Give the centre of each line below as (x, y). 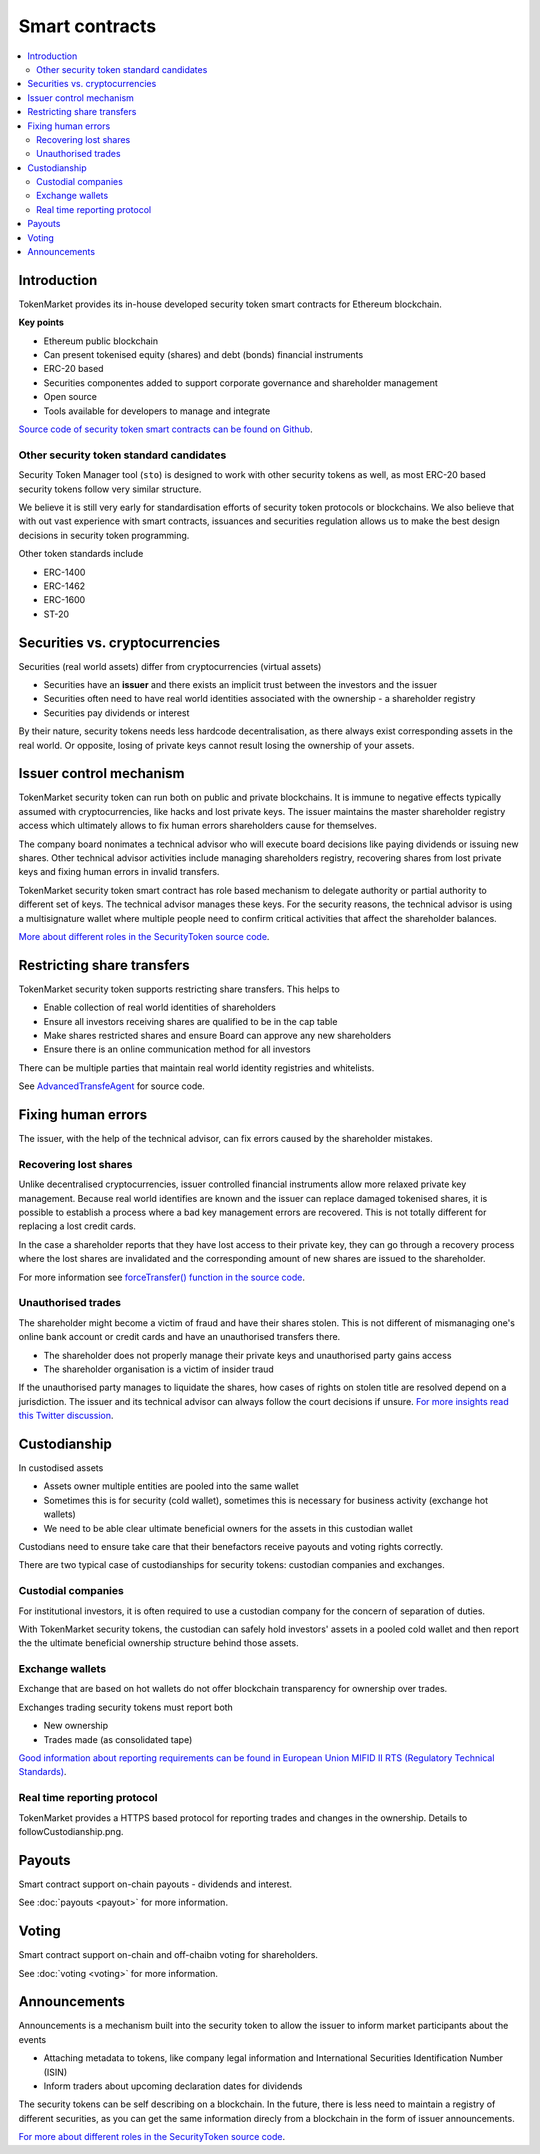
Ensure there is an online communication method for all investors (177, 1049)
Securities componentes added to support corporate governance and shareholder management (241, 382)
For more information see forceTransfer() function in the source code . (161, 1277)
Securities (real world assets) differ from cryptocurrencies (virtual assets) (170, 666)
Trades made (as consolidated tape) (118, 1739)
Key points (41, 322)
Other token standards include (81, 554)
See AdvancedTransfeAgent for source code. (111, 1086)
